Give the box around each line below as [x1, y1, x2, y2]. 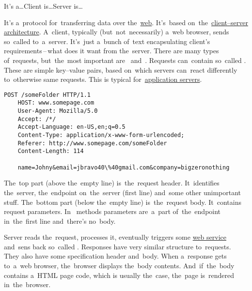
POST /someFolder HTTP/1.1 [4, 91, 91, 98]
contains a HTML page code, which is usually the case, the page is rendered [4, 270, 235, 280]
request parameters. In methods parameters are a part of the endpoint [4, 206, 221, 216]
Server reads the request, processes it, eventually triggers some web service [4, 232, 226, 242]
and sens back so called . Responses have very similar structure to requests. [4, 241, 231, 251]
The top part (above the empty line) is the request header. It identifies [4, 178, 220, 188]
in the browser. [4, 279, 51, 290]
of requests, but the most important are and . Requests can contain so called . [4, 55, 246, 65]
